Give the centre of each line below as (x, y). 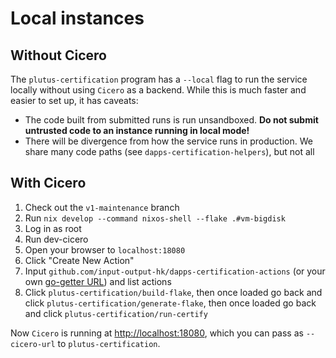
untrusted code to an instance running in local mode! (137, 130)
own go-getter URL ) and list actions (98, 281)
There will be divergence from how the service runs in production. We (168, 141)
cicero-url (33, 344)
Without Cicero (58, 55)
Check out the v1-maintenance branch (102, 207)
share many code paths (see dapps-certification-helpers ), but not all (169, 151)
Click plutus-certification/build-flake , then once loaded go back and (173, 292)
